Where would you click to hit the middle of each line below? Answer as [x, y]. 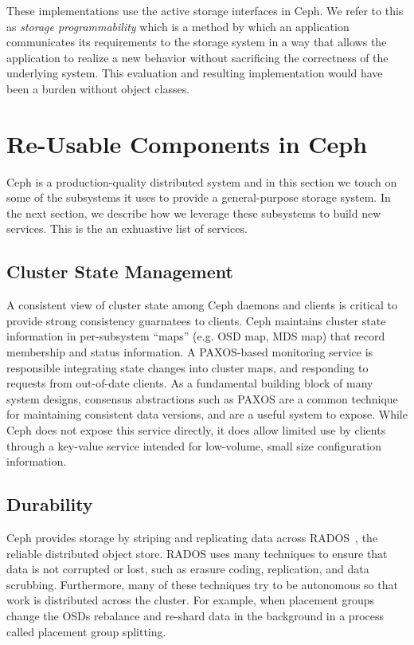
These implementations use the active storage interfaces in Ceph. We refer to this [205, 10]
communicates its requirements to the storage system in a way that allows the [197, 42]
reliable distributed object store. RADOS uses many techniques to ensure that [197, 553]
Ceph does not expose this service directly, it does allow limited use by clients [196, 430]
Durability [50, 504]
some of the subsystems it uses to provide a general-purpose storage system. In [199, 197]
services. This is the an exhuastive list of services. [127, 228]
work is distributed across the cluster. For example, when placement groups [191, 600]
